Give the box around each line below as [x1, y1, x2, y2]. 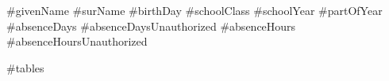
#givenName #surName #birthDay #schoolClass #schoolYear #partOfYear [6, 2, 383, 18]
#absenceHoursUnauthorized [6, 33, 148, 50]
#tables [6, 59, 44, 75]
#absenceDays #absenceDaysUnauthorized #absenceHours [6, 17, 296, 34]
